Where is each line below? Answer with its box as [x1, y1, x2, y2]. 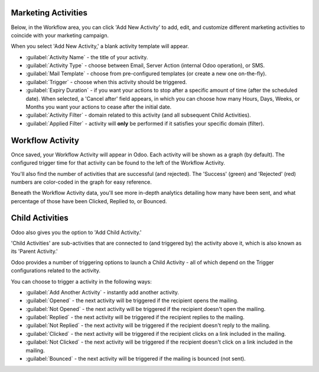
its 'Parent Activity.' [11, 248, 58, 255]
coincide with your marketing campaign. [11, 31, 109, 39]
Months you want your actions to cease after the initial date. [25, 104, 172, 111]
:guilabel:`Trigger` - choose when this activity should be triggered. [25, 78, 187, 85]
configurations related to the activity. [11, 267, 100, 274]
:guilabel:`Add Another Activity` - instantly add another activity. [25, 288, 180, 296]
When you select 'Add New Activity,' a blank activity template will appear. [11, 43, 189, 50]
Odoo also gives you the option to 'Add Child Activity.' [11, 229, 142, 236]
